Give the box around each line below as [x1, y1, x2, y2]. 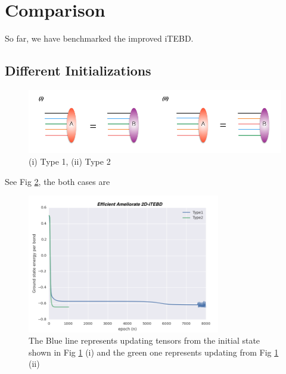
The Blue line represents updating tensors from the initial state [29, 334, 260, 347]
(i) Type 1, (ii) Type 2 [29, 155, 111, 168]
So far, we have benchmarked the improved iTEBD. [5, 32, 194, 45]
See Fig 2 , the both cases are [5, 175, 110, 187]
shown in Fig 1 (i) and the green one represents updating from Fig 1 [29, 345, 279, 358]
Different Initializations [5, 61, 151, 80]
